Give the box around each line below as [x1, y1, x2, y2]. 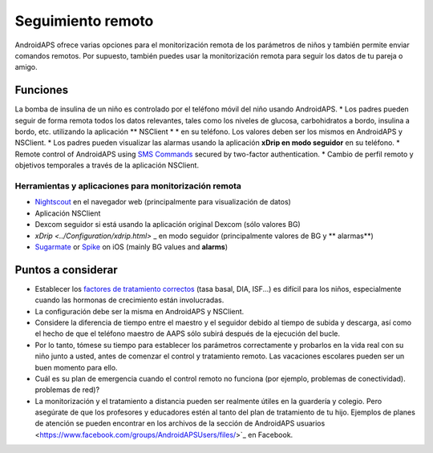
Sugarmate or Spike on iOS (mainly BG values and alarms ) [34, 241, 229, 252]
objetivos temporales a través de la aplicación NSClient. [14, 160, 200, 170]
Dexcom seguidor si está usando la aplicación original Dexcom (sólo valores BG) [34, 220, 301, 229]
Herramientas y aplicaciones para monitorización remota [14, 180, 242, 192]
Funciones [14, 83, 69, 97]
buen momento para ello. [34, 362, 118, 372]
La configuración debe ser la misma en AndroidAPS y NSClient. [34, 306, 245, 316]
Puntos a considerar [14, 263, 118, 277]
